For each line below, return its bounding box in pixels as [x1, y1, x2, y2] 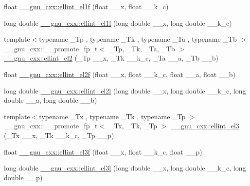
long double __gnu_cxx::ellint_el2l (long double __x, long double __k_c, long [4, 85, 246, 95]
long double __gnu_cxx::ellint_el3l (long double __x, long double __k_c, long [4, 163, 246, 173]
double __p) [4, 172, 43, 182]
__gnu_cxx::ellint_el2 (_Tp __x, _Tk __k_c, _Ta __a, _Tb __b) [4, 53, 219, 63]
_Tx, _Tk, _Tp [108, 121, 158, 131]
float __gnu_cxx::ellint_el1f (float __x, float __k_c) [4, 1, 169, 11]
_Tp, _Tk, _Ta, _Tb [108, 43, 175, 53]
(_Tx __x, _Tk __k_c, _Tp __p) [4, 130, 114, 140]
